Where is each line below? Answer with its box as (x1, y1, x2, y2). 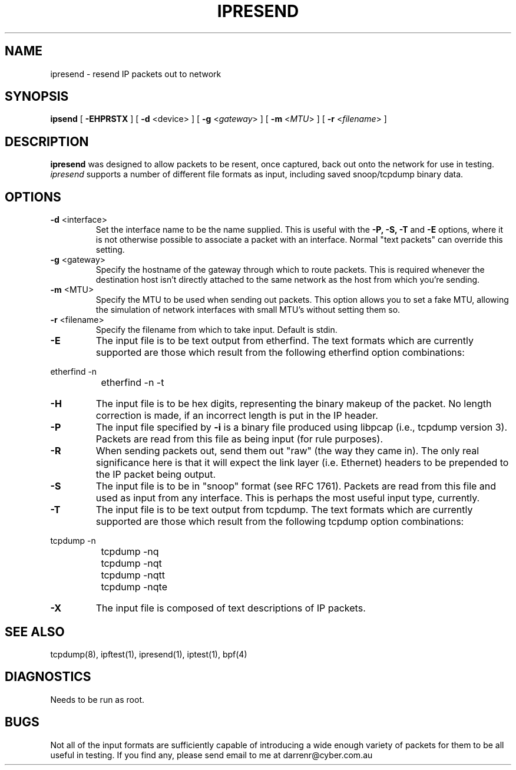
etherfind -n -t (101, 376, 164, 389)
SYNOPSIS (5, 89, 69, 104)
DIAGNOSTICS (5, 669, 91, 685)
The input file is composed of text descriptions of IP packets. (95, 602, 366, 614)
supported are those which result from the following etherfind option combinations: (95, 346, 465, 359)
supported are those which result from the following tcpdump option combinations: (95, 515, 464, 528)
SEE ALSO (5, 624, 65, 639)
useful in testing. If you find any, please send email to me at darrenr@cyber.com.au (50, 749, 373, 760)
